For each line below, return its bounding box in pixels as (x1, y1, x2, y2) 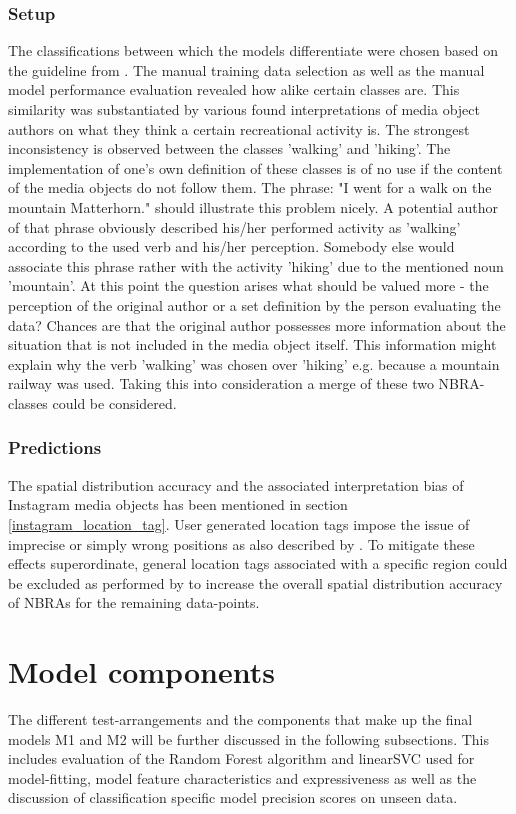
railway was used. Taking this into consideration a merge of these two (8, 373, 434, 394)
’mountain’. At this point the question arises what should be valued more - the (8, 275, 489, 296)
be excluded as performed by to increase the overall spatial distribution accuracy (8, 572, 503, 593)
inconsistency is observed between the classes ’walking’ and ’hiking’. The (8, 138, 451, 159)
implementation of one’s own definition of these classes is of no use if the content (8, 157, 503, 178)
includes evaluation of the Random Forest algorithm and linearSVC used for (8, 748, 475, 769)
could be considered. (52, 392, 177, 413)
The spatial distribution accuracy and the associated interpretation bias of (8, 474, 464, 495)
